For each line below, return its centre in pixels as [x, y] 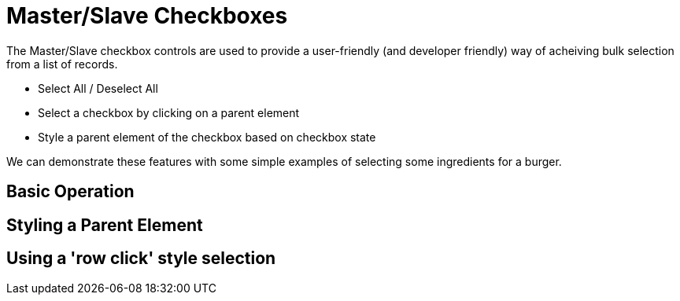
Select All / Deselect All [98, 88]
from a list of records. [62, 64]
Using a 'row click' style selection [141, 259]
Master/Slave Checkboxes [147, 16]
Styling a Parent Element [105, 225]
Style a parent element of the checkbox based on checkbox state [207, 137]
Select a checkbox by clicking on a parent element [169, 112]
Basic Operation [70, 192]
